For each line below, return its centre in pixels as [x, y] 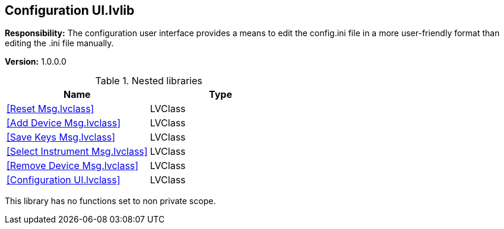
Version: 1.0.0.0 [36, 62]
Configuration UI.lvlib [70, 10]
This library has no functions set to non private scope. [110, 201]
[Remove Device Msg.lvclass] [73, 166]
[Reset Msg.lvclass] [50, 109]
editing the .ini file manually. [59, 43]
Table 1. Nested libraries [149, 81]
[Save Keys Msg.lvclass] [61, 137]
